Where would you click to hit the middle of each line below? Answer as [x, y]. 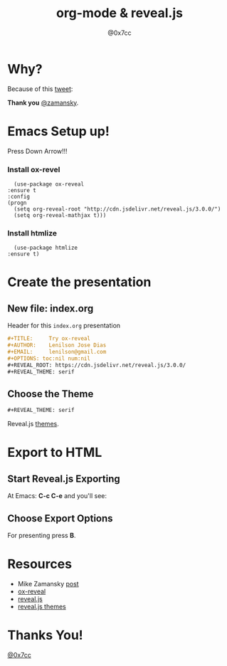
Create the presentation [79, 282]
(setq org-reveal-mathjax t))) [60, 215]
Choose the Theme [51, 394]
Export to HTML [55, 453]
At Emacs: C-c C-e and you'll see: [57, 496]
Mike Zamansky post [48, 583]
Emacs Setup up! [59, 131]
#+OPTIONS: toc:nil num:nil [49, 358]
